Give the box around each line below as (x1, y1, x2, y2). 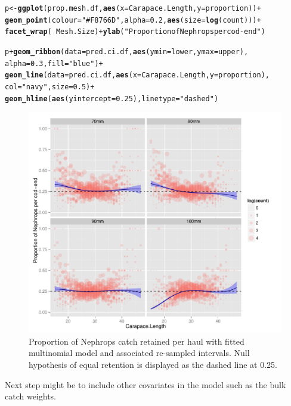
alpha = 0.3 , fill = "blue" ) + (5, 59, 103, 68)
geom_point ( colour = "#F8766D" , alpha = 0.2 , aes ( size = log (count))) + (5, 15, 261, 24)
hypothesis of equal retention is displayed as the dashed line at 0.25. (29, 358, 278, 371)
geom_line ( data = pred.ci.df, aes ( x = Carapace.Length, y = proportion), (5, 71, 270, 80)
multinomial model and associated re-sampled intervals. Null (29, 346, 250, 359)
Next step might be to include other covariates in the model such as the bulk (5, 378, 286, 391)
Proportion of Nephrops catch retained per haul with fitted (29, 335, 244, 347)
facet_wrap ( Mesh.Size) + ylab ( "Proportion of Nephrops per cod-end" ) (5, 27, 265, 36)
